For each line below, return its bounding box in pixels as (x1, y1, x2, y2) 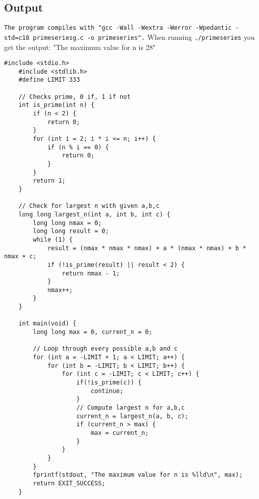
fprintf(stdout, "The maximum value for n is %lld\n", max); (33, 471, 243, 479)
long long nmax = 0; (33, 219, 102, 227)
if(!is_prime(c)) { (76, 379, 142, 386)
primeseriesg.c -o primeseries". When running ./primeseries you (33, 31, 255, 42)
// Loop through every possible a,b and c (33, 345, 178, 353)
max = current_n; (90, 429, 149, 436)
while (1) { (33, 236, 73, 243)
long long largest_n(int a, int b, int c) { (18, 210, 171, 218)
